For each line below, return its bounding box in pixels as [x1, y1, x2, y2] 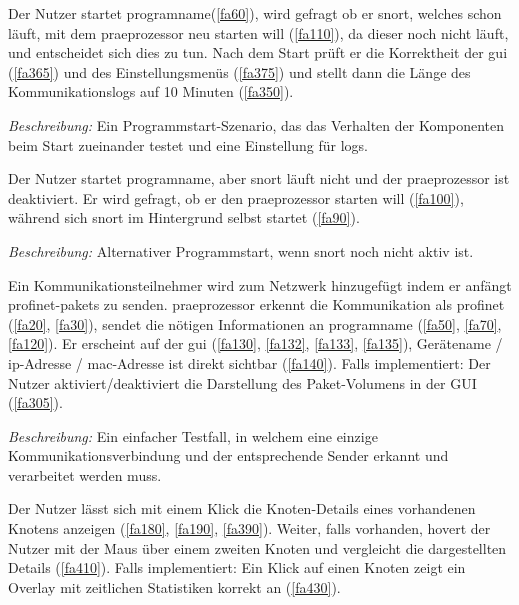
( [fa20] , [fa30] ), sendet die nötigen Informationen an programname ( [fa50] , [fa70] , [8, 313, 502, 334]
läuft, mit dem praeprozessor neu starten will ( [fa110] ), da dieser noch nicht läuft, [8, 22, 509, 43]
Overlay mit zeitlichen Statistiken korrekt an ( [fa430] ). [8, 576, 341, 597]
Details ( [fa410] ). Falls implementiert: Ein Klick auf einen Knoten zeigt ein [8, 557, 466, 578]
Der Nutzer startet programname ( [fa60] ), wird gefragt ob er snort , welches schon [8, 3, 502, 23]
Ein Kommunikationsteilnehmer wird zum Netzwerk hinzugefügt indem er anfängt [8, 274, 512, 295]
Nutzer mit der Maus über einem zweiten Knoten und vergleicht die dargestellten [8, 537, 507, 558]
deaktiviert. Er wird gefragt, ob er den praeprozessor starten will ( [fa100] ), [8, 187, 464, 208]
